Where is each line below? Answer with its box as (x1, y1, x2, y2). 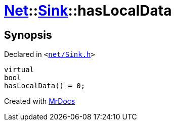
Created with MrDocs (4, 97, 75, 106)
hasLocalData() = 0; (4, 82, 85, 90)
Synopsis (4, 28, 52, 41)
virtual (4, 66, 34, 74)
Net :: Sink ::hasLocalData (4, 2, 172, 19)
